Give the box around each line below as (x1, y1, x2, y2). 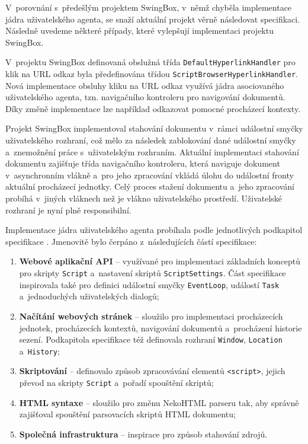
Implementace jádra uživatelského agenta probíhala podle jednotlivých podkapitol (5, 223, 303, 236)
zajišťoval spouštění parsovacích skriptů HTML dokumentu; (19, 408, 236, 420)
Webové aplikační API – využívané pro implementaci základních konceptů (19, 255, 301, 267)
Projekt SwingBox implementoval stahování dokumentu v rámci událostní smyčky (5, 122, 303, 135)
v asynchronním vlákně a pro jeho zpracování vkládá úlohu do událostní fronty (5, 168, 294, 181)
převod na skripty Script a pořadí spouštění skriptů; (19, 376, 214, 389)
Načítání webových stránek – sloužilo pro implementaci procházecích (19, 309, 283, 322)
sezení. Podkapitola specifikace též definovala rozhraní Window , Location (19, 333, 283, 346)
